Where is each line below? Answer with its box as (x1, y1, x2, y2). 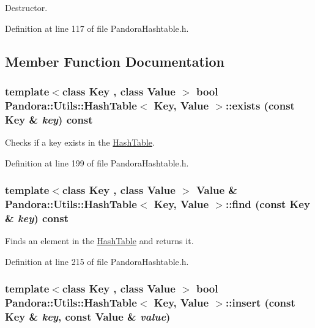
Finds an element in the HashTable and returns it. (5, 234, 194, 247)
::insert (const (225, 295, 295, 310)
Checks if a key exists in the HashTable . (5, 136, 155, 149)
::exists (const (225, 97, 295, 113)
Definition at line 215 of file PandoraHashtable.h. (5, 255, 189, 267)
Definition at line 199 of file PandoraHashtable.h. (5, 156, 189, 169)
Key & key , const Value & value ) (5, 309, 171, 324)
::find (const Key (225, 196, 310, 212)
